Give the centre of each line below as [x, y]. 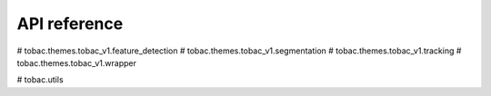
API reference [70, 24]
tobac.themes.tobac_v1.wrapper [76, 62]
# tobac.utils [40, 80]
